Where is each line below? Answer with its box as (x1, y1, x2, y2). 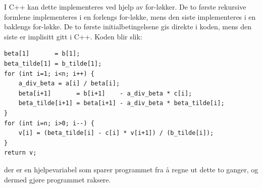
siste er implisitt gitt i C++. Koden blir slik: (4, 31, 142, 41)
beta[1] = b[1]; (4, 50, 80, 58)
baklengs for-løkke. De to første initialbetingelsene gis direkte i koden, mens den (4, 21, 251, 32)
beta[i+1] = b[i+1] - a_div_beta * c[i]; (18, 89, 192, 97)
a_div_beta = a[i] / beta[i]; (18, 80, 120, 87)
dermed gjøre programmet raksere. (4, 174, 111, 184)
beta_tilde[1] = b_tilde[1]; (4, 60, 102, 67)
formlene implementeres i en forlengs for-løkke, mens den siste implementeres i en (4, 11, 256, 22)
